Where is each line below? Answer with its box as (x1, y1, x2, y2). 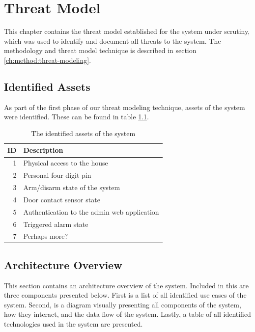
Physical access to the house (23, 158, 108, 168)
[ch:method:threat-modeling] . (4, 55, 91, 65)
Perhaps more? (23, 231, 68, 241)
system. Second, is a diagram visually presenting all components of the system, (4, 299, 241, 309)
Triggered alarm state (23, 219, 88, 229)
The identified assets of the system (31, 128, 136, 138)
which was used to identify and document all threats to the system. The (4, 35, 221, 46)
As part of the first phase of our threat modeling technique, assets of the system (4, 102, 245, 112)
